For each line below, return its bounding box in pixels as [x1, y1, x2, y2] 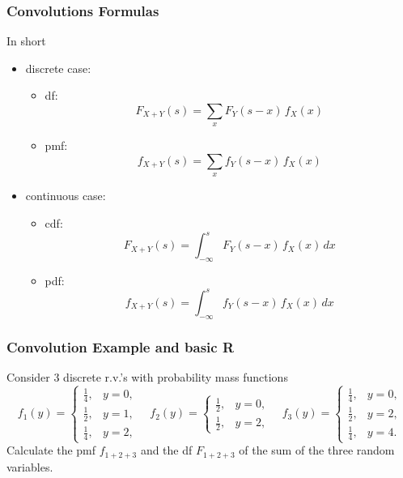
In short [6, 32, 46, 49]
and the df [140, 442, 193, 459]
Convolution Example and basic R [6, 336, 235, 356]
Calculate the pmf [6, 442, 96, 459]
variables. [6, 458, 53, 475]
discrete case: [25, 59, 91, 76]
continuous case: [25, 187, 106, 204]
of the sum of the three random [239, 442, 395, 459]
